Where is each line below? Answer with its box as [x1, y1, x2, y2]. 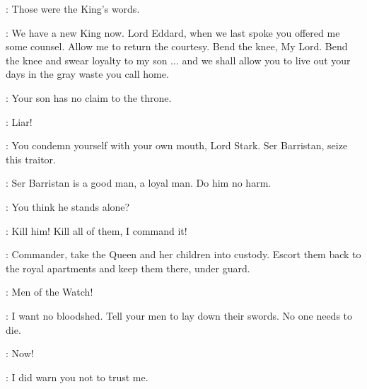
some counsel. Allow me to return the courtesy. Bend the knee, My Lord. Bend [6, 39, 348, 54]
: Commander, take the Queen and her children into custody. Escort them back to [6, 247, 361, 262]
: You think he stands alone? [6, 199, 130, 214]
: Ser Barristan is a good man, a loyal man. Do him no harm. [6, 175, 272, 190]
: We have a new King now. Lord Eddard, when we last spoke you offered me [6, 25, 340, 40]
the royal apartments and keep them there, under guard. [6, 260, 250, 275]
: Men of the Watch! [6, 284, 93, 299]
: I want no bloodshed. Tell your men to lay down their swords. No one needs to [6, 308, 353, 323]
